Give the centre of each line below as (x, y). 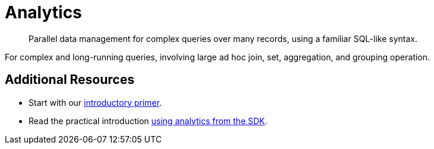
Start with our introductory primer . (95, 102)
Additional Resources (70, 80)
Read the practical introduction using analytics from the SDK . (148, 121)
